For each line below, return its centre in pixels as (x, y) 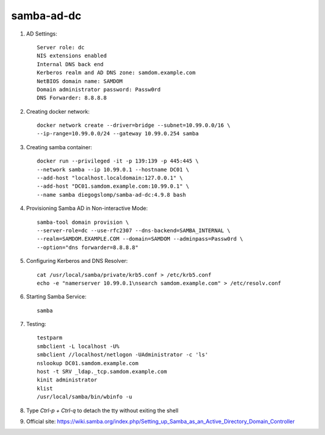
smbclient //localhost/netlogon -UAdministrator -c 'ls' (123, 355)
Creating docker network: (58, 111)
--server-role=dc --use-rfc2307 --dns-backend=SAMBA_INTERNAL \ (134, 230)
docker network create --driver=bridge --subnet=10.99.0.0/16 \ (134, 125)
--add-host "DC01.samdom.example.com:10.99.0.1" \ (113, 186)
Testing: (36, 324)
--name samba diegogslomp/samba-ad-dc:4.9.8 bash (112, 195)
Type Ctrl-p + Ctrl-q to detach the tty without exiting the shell (102, 410)
